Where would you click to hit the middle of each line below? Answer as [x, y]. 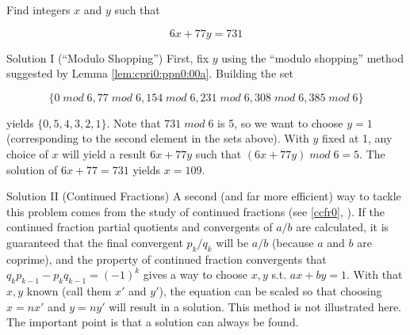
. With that [374, 274]
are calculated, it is [343, 227]
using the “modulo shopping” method [312, 57]
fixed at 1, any [357, 138]
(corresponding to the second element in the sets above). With [158, 138]
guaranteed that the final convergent [95, 242]
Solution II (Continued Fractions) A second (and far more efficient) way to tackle [204, 196]
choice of [27, 153]
